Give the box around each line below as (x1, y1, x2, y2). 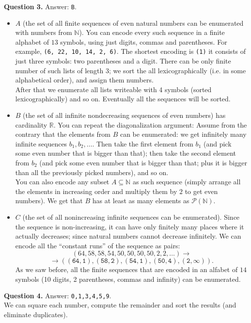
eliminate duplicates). (4, 309, 68, 319)
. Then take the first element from (92, 138, 193, 148)
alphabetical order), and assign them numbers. (15, 75, 154, 85)
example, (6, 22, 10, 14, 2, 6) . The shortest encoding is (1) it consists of (15, 46, 246, 56)
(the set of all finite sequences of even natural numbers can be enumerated (22, 17, 244, 28)
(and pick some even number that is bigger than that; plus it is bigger (39, 158, 247, 168)
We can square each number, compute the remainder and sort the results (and (4, 300, 236, 310)
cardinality (15, 119, 47, 129)
